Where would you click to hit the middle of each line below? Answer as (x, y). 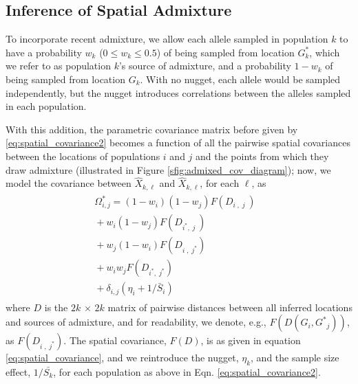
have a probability (44, 52)
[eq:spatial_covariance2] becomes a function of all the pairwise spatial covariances (178, 143)
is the (56, 307)
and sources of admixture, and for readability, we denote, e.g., (136, 322)
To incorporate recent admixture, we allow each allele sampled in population (167, 39)
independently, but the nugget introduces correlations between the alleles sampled (178, 92)
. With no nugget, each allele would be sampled (240, 79)
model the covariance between (69, 183)
